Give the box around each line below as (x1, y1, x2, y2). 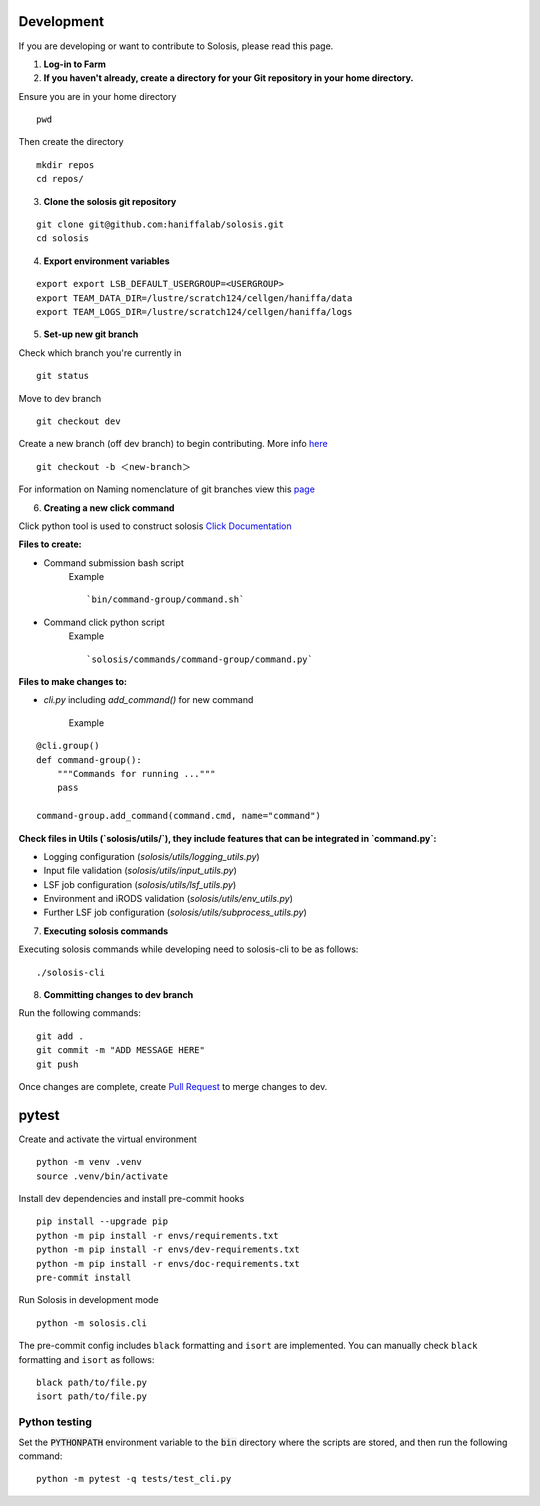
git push (36, 1058, 79, 1070)
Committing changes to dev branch (43, 989, 194, 1001)
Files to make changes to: (18, 676, 127, 688)
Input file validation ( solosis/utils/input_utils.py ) (43, 865, 237, 877)
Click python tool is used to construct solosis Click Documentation (18, 520, 292, 532)
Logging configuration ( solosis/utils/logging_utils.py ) (43, 850, 260, 862)
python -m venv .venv (36, 1156, 142, 1168)
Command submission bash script (43, 556, 184, 569)
